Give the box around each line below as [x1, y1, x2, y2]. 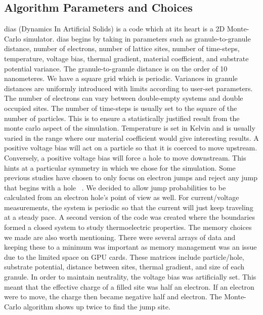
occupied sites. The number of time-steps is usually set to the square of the [4, 102, 237, 113]
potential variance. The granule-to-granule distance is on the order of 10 [4, 63, 228, 73]
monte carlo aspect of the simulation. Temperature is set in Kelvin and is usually [4, 123, 255, 133]
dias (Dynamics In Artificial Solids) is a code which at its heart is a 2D [4, 23, 225, 34]
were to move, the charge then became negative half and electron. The [4, 291, 222, 302]
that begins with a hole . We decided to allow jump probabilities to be [4, 182, 226, 192]
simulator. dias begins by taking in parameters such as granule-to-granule [23, 33, 251, 44]
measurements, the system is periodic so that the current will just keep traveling [4, 202, 253, 212]
